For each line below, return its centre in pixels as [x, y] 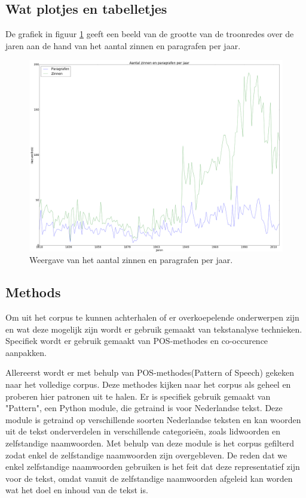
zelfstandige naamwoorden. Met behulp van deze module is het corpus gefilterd [150, 443]
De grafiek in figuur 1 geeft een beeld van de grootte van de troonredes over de [150, 34]
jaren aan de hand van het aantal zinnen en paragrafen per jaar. [123, 45]
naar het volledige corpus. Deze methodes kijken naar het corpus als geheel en [148, 384]
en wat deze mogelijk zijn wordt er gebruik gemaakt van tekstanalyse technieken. [154, 329]
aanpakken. [26, 352]
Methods [33, 292]
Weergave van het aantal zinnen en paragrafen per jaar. [131, 260]
